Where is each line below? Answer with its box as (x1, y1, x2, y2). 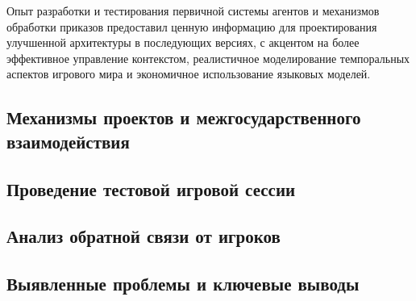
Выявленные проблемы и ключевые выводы (6, 271, 360, 296)
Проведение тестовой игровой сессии (6, 176, 296, 201)
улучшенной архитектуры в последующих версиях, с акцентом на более (6, 34, 360, 51)
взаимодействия (6, 128, 130, 153)
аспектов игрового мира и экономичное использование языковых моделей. (6, 65, 371, 82)
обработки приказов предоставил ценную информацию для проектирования (6, 18, 377, 35)
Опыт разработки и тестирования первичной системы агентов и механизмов (6, 2, 380, 19)
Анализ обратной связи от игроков (6, 224, 281, 249)
